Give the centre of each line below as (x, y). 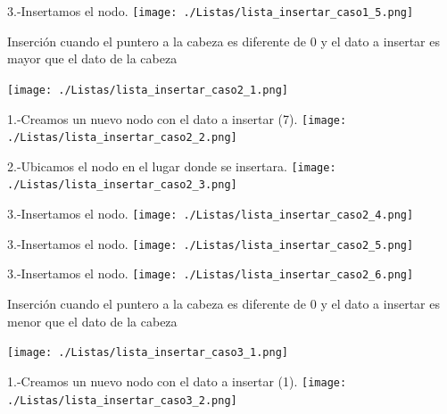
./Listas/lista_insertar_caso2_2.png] (122, 138)
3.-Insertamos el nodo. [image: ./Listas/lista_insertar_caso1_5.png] (211, 11)
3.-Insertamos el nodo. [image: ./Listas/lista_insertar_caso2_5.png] (211, 243)
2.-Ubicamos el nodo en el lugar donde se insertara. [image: (172, 166)
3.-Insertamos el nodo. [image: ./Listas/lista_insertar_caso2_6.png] (211, 273)
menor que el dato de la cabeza (92, 321)
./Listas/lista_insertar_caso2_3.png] (122, 185)
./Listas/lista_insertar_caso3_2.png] (122, 400)
